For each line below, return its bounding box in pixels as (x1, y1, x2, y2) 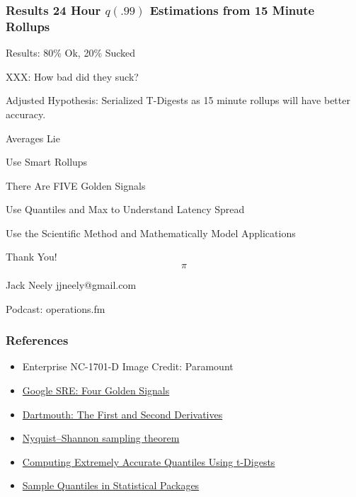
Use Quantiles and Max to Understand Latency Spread (6, 202, 245, 217)
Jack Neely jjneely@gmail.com (6, 278, 137, 292)
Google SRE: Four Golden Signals (22, 383, 170, 398)
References (6, 331, 69, 349)
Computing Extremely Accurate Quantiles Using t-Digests (22, 454, 275, 469)
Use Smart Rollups (6, 154, 88, 169)
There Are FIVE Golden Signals (6, 178, 146, 193)
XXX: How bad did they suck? (6, 69, 139, 84)
